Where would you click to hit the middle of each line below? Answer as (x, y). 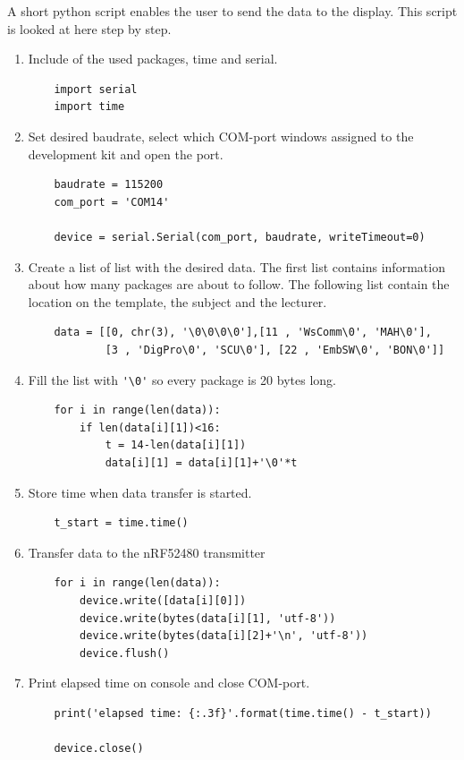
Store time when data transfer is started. (140, 492)
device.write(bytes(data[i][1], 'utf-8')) (208, 618)
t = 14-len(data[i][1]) (176, 445)
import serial (96, 89)
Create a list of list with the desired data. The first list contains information (236, 266)
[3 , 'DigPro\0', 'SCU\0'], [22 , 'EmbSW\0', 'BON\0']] (275, 350)
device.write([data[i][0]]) (163, 600)
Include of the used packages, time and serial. (153, 59)
